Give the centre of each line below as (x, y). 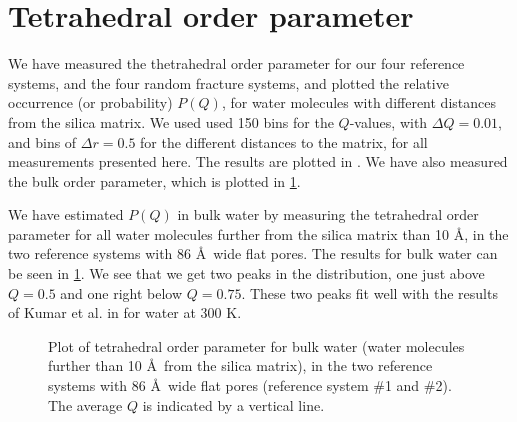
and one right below (121, 292)
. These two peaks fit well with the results (369, 292)
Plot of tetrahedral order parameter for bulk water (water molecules (256, 345)
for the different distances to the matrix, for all (284, 141)
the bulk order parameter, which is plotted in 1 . (154, 180)
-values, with (388, 121)
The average (85, 404)
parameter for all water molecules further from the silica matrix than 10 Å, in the (258, 233)
